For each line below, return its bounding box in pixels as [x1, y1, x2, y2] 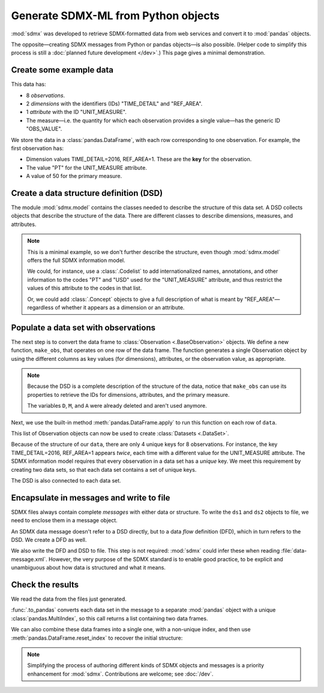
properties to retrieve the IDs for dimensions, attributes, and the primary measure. [27, 391, 230, 398]
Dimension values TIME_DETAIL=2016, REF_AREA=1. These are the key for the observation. [26, 156, 252, 163]
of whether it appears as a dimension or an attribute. [55, 303, 185, 311]
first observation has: [11, 144, 64, 152]
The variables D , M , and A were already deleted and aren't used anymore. [27, 402, 207, 409]
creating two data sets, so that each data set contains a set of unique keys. [11, 466, 197, 473]
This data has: [11, 81, 46, 88]
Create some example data [11, 65, 114, 75]
